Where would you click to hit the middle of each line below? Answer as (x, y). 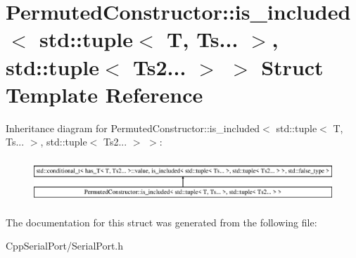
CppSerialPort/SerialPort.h (65, 246)
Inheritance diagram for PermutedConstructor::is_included (133, 128)
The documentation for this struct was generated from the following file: (161, 222)
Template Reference (104, 94)
